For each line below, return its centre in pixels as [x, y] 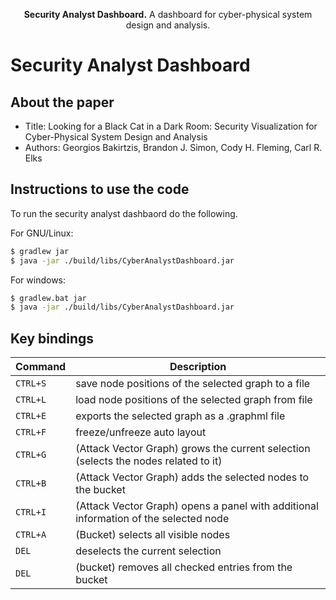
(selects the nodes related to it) [149, 461]
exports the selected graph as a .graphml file [180, 416]
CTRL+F [31, 432]
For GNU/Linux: [42, 233]
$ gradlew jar [40, 251]
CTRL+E [31, 416]
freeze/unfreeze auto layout [141, 432]
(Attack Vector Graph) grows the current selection [193, 449]
